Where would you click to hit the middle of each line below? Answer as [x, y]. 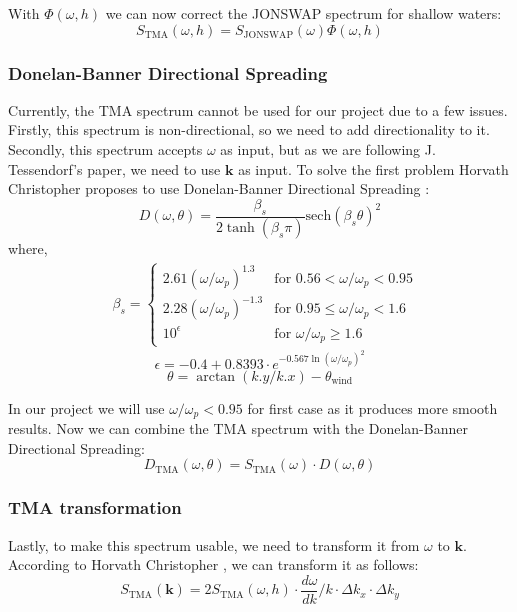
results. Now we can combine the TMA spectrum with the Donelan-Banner [238, 428]
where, [28, 248]
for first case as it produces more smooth [372, 407]
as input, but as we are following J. [328, 149]
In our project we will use [86, 407]
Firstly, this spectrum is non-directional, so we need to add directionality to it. [249, 129]
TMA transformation [95, 507]
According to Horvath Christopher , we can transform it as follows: [213, 564]
